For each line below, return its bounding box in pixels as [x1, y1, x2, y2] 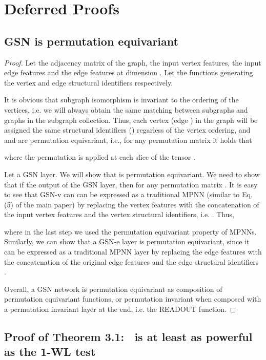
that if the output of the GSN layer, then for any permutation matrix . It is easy [4, 179, 258, 189]
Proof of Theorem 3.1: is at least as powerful [4, 329, 253, 345]
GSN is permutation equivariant [4, 33, 178, 49]
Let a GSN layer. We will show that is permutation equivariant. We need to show [4, 168, 260, 179]
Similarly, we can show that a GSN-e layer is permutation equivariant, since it [4, 236, 250, 247]
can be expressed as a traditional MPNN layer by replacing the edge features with [4, 246, 262, 257]
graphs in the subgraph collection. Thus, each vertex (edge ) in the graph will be [4, 114, 258, 125]
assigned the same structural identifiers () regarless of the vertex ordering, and [4, 124, 251, 135]
